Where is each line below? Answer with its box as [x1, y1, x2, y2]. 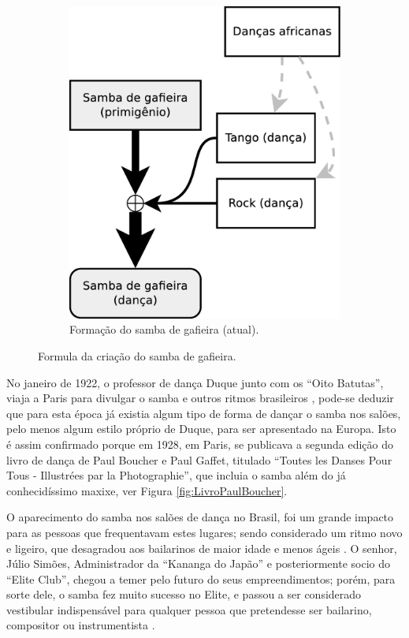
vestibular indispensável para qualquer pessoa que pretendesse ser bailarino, [6, 601, 372, 617]
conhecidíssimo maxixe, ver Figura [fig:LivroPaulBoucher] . [6, 482, 288, 498]
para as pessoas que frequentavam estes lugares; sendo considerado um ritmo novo [6, 524, 403, 540]
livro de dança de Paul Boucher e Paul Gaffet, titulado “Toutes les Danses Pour [6, 451, 392, 468]
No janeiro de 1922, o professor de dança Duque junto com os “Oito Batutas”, [6, 374, 384, 390]
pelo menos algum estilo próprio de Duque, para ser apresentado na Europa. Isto [6, 420, 396, 437]
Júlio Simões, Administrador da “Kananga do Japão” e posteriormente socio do [6, 555, 390, 572]
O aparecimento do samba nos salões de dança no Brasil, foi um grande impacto [6, 509, 394, 525]
